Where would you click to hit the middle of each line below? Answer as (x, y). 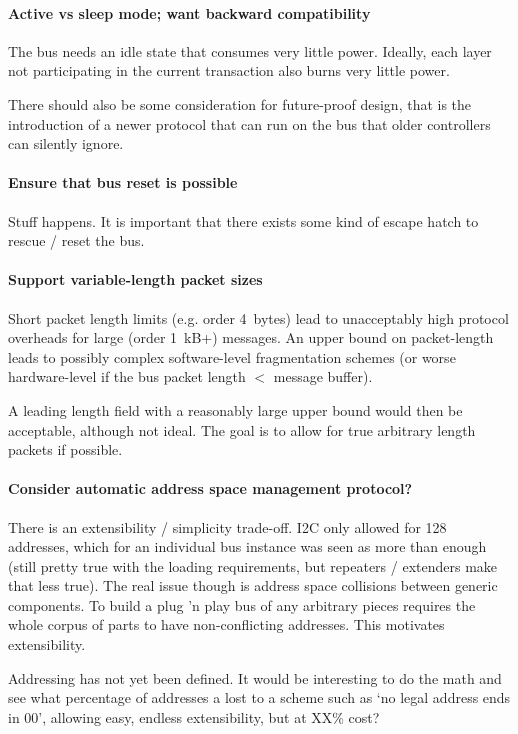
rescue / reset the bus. (76, 240)
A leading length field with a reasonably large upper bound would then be (235, 409)
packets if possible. (65, 449)
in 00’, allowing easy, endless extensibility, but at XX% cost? (194, 716)
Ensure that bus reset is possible (123, 182)
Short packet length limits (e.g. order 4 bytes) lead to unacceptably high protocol (258, 317)
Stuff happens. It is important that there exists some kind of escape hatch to (243, 220)
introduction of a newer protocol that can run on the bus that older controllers (249, 123)
